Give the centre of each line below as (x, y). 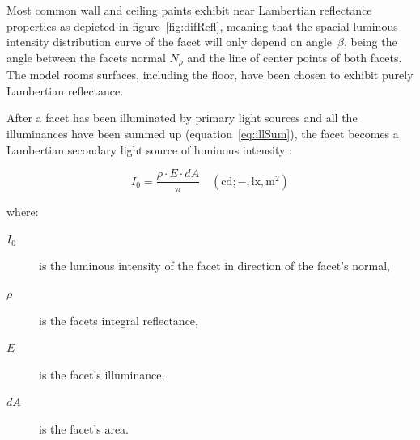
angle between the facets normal (86, 57)
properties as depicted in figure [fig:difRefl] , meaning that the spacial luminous (202, 25)
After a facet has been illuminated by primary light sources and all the (182, 118)
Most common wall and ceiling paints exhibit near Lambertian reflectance (189, 10)
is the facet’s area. (84, 429)
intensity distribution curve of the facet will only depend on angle (169, 42)
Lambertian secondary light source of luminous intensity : (149, 149)
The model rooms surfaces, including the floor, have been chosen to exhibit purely (210, 75)
